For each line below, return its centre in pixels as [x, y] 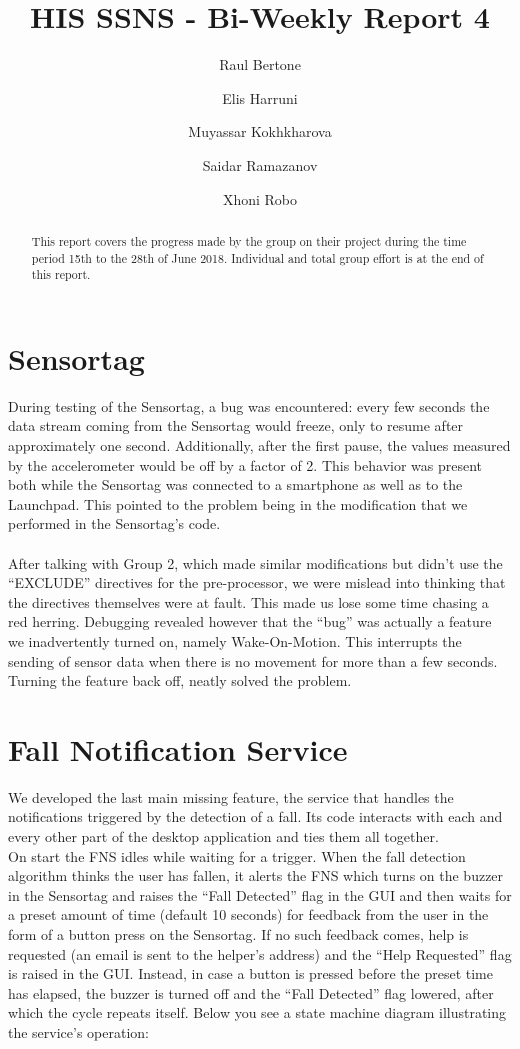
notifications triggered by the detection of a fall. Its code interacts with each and [255, 816]
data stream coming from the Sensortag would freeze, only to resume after [236, 425]
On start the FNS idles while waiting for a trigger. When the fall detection [237, 855]
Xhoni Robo [260, 198]
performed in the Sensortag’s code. [114, 523]
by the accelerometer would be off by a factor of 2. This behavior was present [245, 464]
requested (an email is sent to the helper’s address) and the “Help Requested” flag [260, 953]
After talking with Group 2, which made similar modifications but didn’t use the [255, 562]
